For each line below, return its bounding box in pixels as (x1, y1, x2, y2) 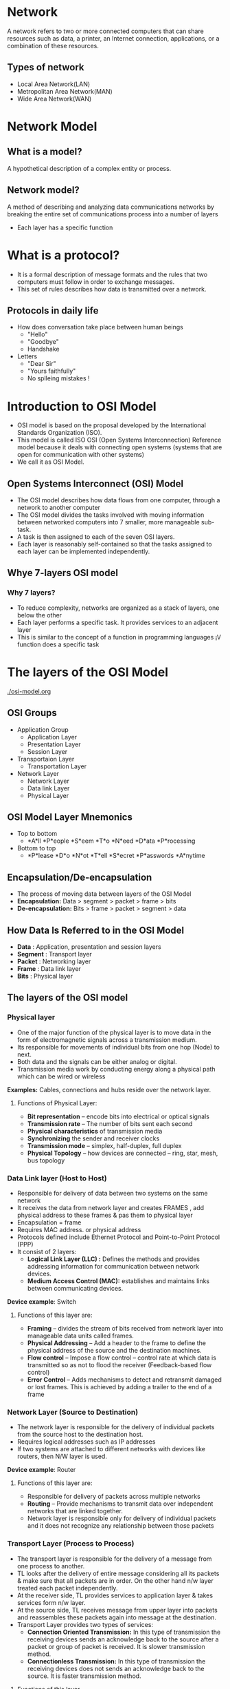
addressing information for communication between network (27, 1262, 199, 1270)
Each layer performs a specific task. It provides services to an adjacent (16, 618, 218, 626)
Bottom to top (16, 844, 56, 852)
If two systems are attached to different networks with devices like (16, 1445, 206, 1453)
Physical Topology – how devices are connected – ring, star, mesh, (27, 1149, 218, 1157)
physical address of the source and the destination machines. (27, 1346, 202, 1354)
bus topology (27, 1156, 65, 1165)
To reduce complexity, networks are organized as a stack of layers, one (16, 604, 220, 612)
